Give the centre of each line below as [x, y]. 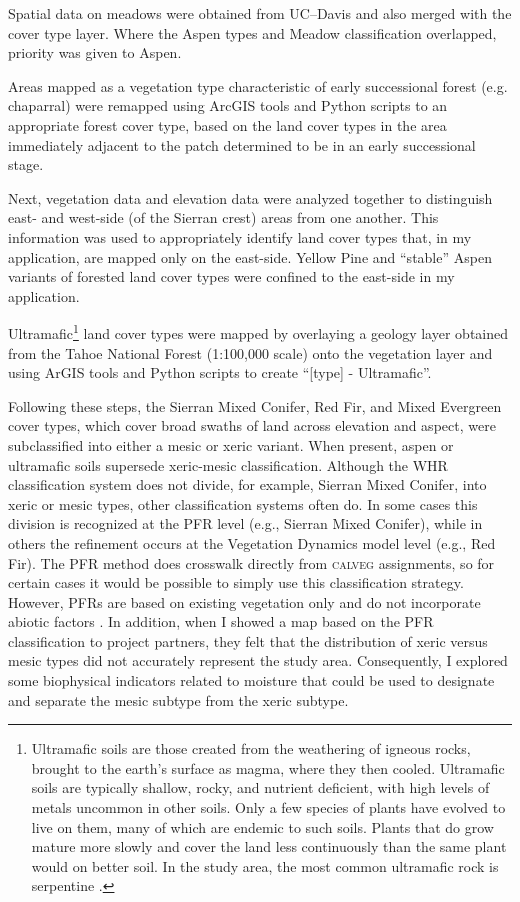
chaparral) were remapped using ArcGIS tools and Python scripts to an [228, 105]
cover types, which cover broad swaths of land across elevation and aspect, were [252, 425]
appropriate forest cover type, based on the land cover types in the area [227, 124]
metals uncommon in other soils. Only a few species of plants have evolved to [268, 807]
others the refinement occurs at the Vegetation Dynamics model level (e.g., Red [252, 542]
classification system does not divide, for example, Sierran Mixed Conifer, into [247, 484]
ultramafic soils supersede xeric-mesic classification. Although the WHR [228, 464]
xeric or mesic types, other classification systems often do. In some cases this [243, 503]
